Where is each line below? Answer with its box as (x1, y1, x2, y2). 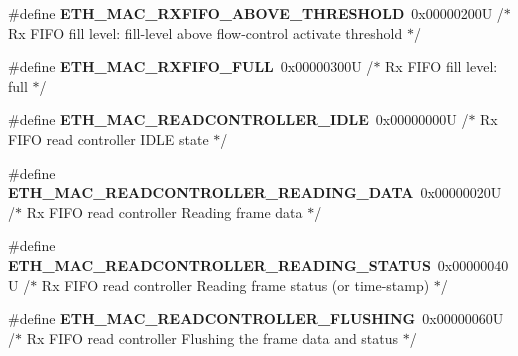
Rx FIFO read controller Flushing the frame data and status (26, 327, 399, 348)
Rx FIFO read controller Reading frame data (26, 201, 303, 222)
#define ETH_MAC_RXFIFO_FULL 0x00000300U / (8, 56, 374, 77)
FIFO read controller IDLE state (8, 128, 209, 149)
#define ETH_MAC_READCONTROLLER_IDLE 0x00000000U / (8, 109, 469, 130)
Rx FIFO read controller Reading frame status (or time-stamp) (41, 274, 430, 295)
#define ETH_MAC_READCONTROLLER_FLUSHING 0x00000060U (8, 308, 504, 329)
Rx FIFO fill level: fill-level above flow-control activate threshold (8, 22, 403, 43)
